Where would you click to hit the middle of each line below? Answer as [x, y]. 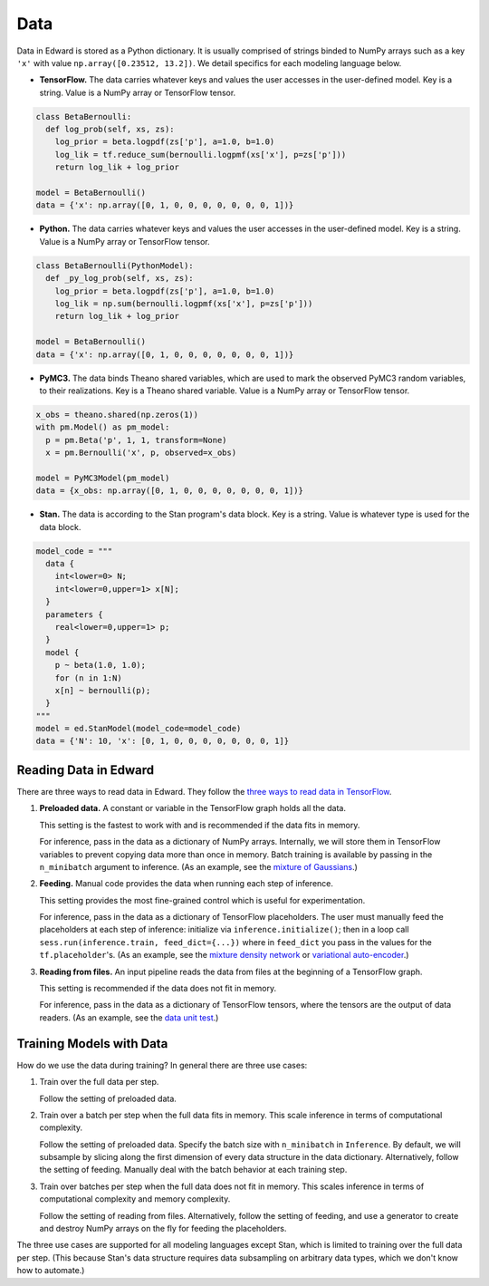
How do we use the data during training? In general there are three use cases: [162, 1065]
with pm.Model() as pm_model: [103, 427]
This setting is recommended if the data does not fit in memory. [158, 989]
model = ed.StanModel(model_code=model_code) [139, 729]
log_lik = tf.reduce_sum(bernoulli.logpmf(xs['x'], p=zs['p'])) [201, 155]
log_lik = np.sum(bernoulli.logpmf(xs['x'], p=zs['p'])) [184, 303]
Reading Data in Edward [86, 770]
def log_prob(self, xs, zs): [110, 130]
